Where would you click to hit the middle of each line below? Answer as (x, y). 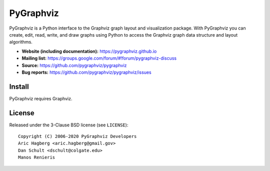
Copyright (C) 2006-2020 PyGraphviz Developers (77, 136)
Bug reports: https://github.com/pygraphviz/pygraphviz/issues (87, 72)
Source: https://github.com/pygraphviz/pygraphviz (74, 65)
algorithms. (21, 42)
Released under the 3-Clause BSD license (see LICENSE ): (69, 125)
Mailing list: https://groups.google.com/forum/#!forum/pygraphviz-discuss (99, 58)
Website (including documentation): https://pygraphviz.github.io (89, 51)
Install (19, 87)
